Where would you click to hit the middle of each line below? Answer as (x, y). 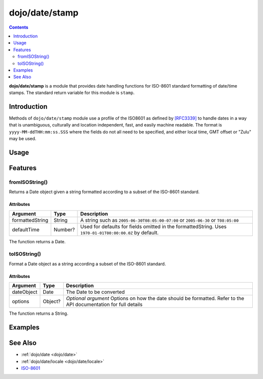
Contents (19, 27)
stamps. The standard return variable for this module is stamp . (72, 93)
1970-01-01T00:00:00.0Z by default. (120, 233)
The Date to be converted (95, 292)
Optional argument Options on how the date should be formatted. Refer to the (155, 298)
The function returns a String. (38, 313)
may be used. (23, 139)
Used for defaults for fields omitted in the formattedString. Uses (153, 226)
